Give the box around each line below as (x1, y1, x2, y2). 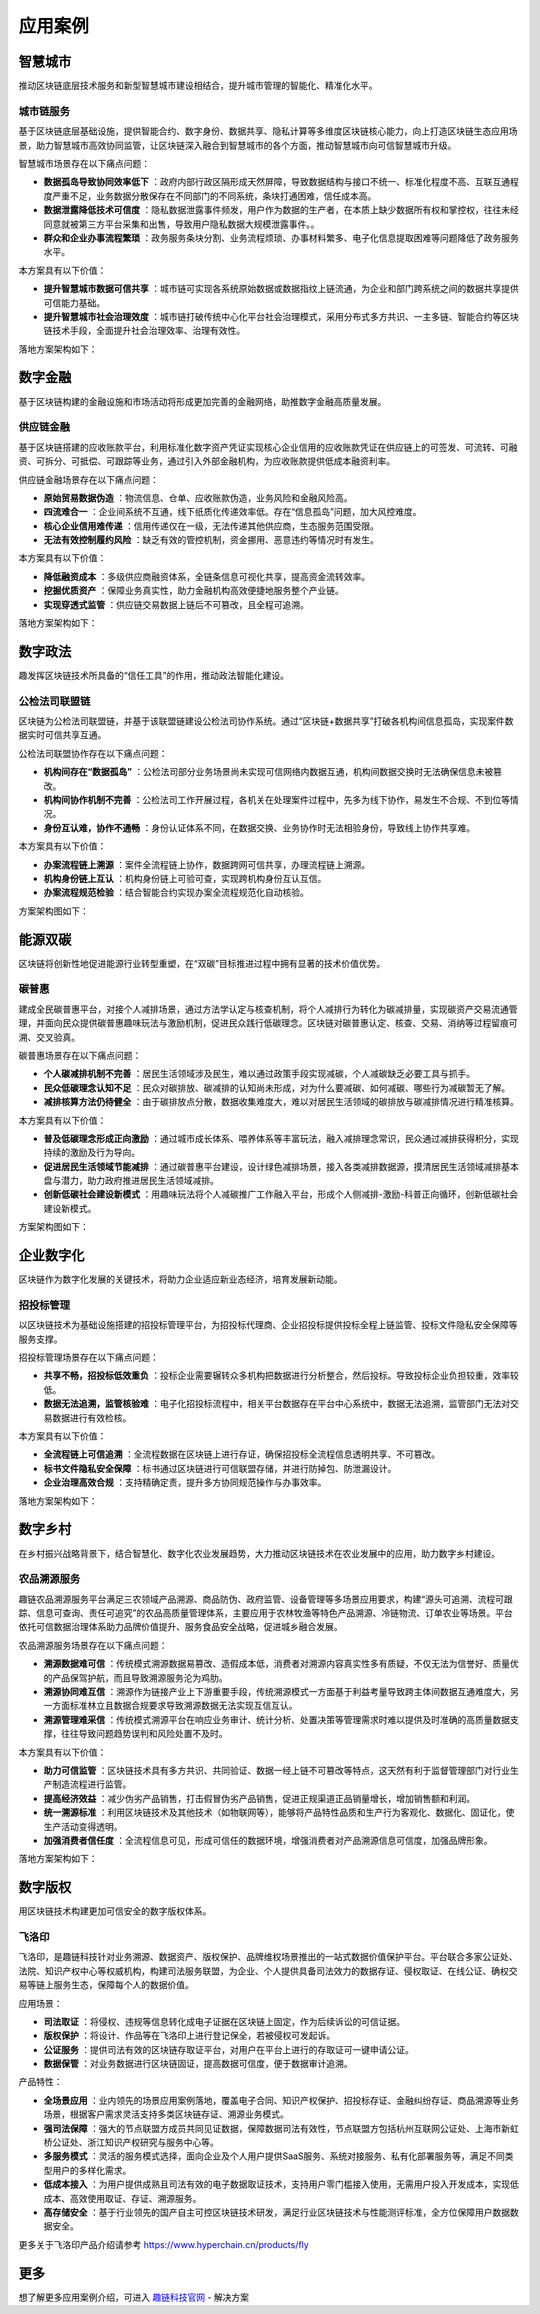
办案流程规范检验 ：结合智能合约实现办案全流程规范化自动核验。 (43, 886, 309, 899)
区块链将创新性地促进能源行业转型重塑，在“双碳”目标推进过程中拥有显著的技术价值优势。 (18, 957, 386, 969)
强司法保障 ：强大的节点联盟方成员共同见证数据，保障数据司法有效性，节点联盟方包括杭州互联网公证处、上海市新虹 (43, 2122, 519, 2134)
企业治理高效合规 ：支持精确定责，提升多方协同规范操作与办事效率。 (43, 1476, 327, 1489)
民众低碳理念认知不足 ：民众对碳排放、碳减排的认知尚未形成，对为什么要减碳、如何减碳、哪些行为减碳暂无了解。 (43, 1081, 510, 1094)
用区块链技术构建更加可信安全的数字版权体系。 (18, 1905, 212, 1917)
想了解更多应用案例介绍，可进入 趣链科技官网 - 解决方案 (18, 2291, 250, 2303)
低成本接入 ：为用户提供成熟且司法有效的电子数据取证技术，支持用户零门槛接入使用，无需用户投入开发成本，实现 (43, 2178, 510, 2190)
